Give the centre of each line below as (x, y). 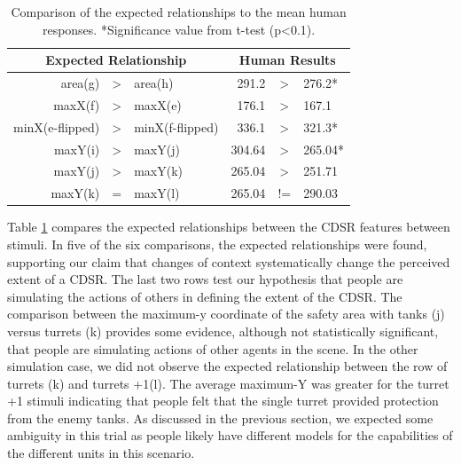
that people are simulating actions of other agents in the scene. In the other (213, 348)
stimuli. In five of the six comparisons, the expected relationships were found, (217, 244)
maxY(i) (77, 149)
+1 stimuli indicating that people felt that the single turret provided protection (223, 401)
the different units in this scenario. (101, 453)
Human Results (287, 60)
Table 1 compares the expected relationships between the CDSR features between (229, 227)
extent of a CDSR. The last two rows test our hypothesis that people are (205, 279)
